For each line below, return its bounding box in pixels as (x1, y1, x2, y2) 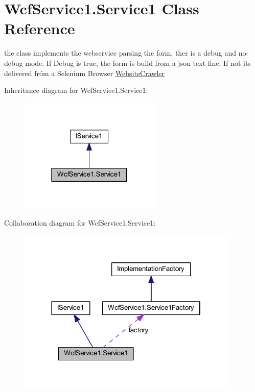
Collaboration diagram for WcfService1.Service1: (4, 217, 156, 228)
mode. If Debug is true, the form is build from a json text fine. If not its (25, 57, 251, 68)
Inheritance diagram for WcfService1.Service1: (4, 85, 148, 95)
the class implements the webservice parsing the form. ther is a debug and (4, 47, 237, 58)
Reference (4, 18, 75, 39)
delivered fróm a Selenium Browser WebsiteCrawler (4, 67, 165, 78)
